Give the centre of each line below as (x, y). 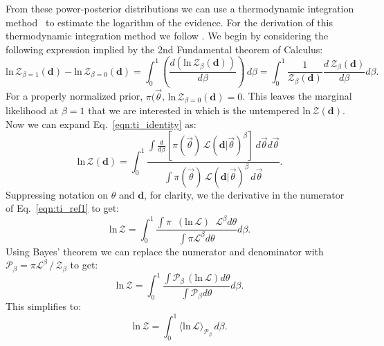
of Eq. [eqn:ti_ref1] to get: (62, 208)
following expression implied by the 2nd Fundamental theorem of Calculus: (164, 49)
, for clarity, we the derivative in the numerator (244, 194)
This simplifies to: (44, 306)
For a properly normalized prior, (74, 96)
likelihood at (32, 110)
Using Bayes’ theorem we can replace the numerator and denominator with (165, 251)
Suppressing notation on (57, 194)
